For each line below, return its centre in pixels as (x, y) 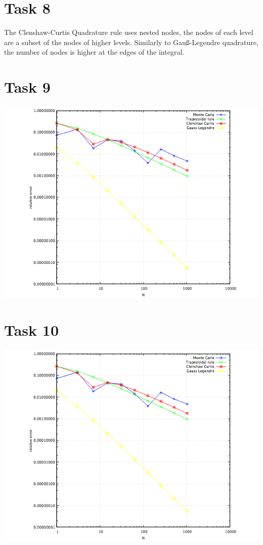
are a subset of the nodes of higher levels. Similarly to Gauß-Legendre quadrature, (131, 42)
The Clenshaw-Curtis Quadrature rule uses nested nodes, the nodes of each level (129, 32)
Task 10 (31, 329)
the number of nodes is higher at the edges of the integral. (94, 52)
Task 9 (27, 87)
